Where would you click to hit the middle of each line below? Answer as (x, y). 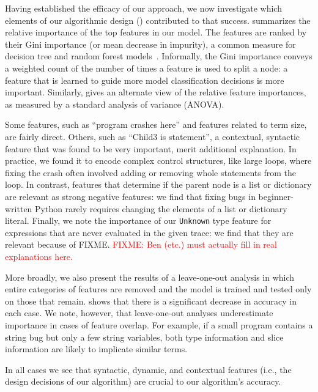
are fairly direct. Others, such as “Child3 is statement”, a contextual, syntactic (153, 136)
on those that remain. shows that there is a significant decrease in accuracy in (151, 301)
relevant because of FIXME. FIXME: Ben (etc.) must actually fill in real (141, 244)
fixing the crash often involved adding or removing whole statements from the (150, 172)
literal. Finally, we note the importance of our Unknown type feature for (138, 220)
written (19, 208)
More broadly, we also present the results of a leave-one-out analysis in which (150, 277)
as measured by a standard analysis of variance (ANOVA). (115, 104)
